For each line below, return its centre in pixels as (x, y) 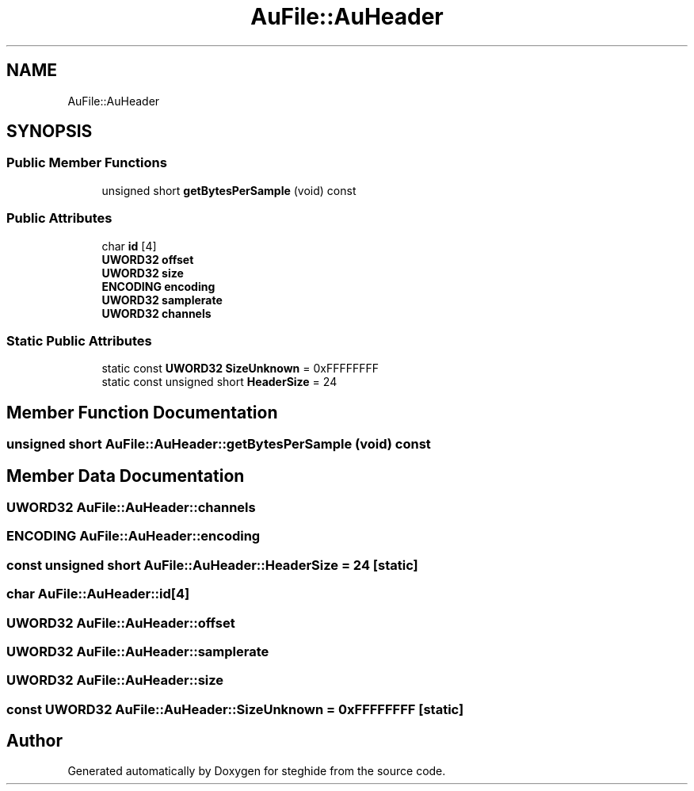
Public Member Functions (87, 163)
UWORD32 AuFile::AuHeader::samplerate (138, 651)
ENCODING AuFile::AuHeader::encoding (133, 536)
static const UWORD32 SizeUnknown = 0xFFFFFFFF (240, 369)
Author (34, 741)
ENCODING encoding (158, 286)
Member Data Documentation (126, 476)
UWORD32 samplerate (162, 300)
